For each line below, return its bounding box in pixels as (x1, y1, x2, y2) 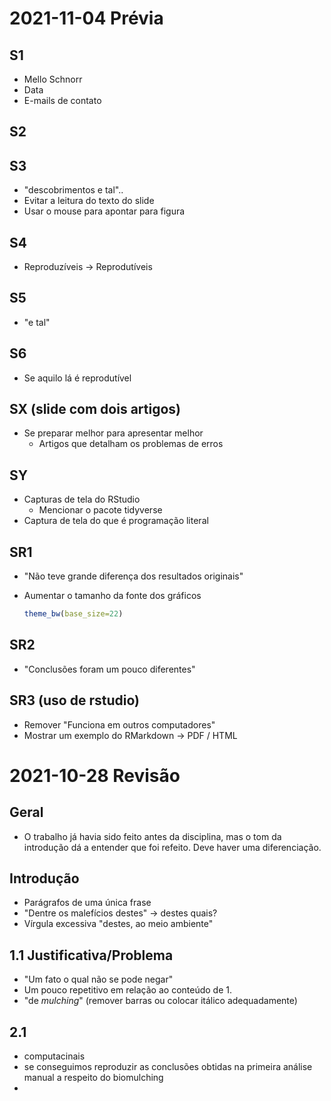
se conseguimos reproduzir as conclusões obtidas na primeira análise (23, 1061, 313, 1073)
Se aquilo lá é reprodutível (23, 372, 132, 384)
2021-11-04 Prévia (9, 7, 164, 30)
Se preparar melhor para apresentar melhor (23, 427, 204, 439)
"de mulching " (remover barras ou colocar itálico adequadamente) (23, 995, 298, 1007)
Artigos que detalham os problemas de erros (38, 438, 224, 450)
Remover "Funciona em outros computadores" (23, 718, 216, 731)
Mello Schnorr (23, 73, 83, 85)
